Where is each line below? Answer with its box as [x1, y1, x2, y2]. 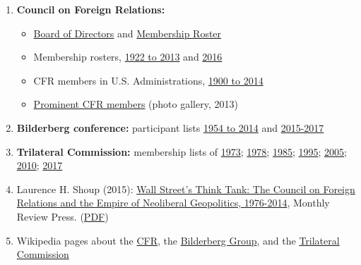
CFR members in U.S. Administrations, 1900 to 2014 [33, 73, 264, 87]
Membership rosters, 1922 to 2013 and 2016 [33, 49, 223, 64]
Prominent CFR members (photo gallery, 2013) [33, 97, 238, 111]
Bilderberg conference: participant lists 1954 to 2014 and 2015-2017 [16, 120, 324, 135]
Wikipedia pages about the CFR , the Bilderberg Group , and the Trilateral [16, 233, 340, 247]
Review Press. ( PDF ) [16, 209, 109, 223]
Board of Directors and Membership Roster [33, 25, 222, 40]
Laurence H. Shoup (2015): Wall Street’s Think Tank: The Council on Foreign [16, 181, 355, 196]
